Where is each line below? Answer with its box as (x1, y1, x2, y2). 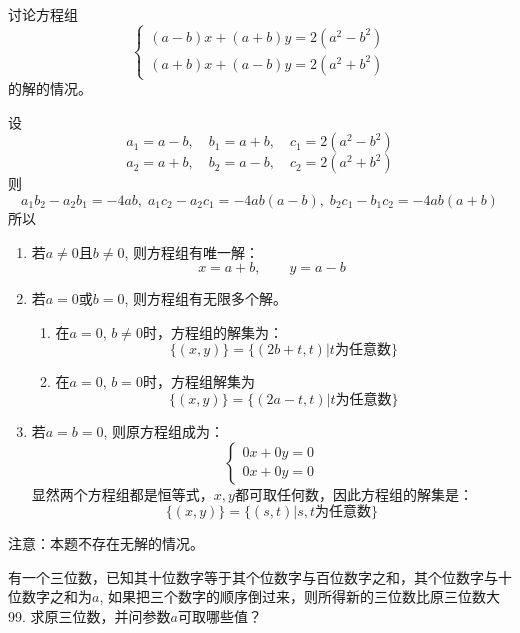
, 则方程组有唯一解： (124, 241, 260, 262)
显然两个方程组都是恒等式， (31, 483, 214, 504)
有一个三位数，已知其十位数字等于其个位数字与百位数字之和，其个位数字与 (8, 566, 498, 587)
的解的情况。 (8, 78, 92, 99)
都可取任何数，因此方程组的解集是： (234, 483, 473, 504)
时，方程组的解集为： (142, 321, 283, 342)
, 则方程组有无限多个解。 (124, 288, 288, 309)
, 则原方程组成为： (103, 420, 225, 441)
